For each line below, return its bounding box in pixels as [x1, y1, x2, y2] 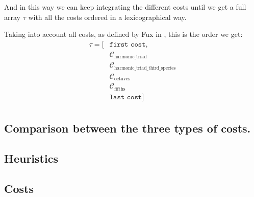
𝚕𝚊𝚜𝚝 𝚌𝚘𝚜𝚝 [109, 93, 142, 101]
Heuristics [4, 150, 58, 166]
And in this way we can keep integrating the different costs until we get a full [4, 2, 246, 12]
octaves [114, 76, 131, 82]
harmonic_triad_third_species [114, 65, 176, 71]
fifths [114, 86, 125, 92]
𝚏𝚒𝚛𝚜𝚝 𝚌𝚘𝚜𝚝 [109, 40, 146, 48]
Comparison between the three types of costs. [4, 120, 251, 136]
